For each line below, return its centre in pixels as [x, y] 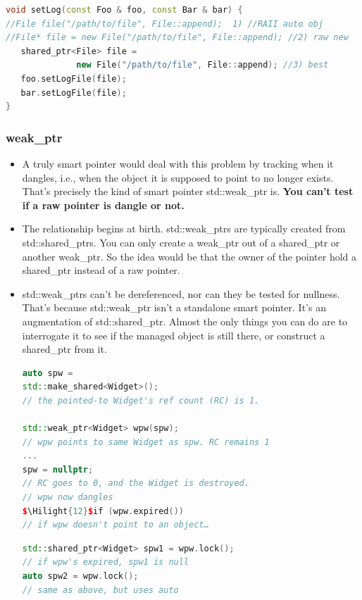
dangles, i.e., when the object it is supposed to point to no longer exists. [178, 177]
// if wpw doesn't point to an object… [116, 525]
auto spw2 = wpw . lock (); [80, 576]
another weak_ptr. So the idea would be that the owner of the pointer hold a [189, 256]
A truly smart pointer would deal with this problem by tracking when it [178, 163]
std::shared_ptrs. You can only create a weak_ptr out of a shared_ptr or [181, 242]
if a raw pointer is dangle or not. [103, 205]
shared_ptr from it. [64, 349]
